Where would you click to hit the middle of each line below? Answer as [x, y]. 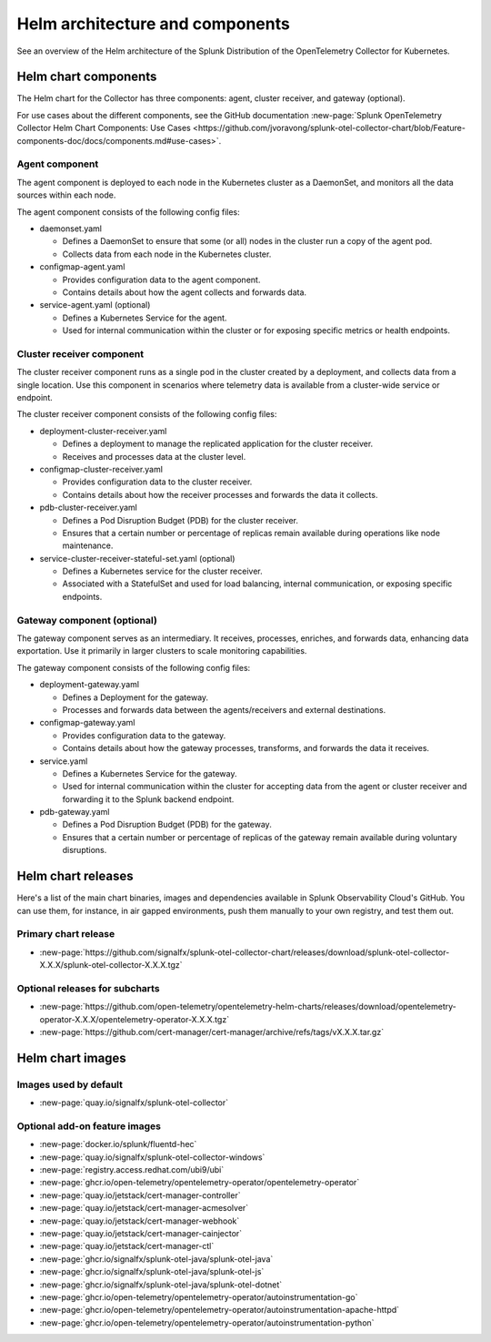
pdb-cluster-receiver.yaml [89, 508]
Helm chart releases [75, 876]
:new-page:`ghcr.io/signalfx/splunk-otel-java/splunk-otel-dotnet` [161, 1285]
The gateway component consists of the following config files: [134, 667]
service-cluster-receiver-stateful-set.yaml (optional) [137, 558]
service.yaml [64, 761]
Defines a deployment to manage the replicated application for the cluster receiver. [218, 444]
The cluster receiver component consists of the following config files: [147, 414]
